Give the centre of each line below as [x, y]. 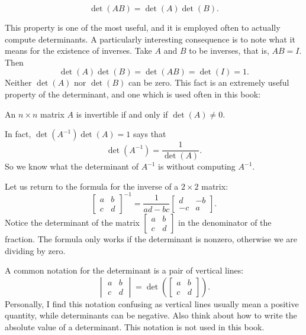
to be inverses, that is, [229, 51]
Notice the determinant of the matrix [72, 222]
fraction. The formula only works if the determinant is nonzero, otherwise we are [151, 238]
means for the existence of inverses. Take [78, 51]
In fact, [18, 134]
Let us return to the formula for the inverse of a [92, 186]
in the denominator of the [225, 222]
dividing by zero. [35, 250]
